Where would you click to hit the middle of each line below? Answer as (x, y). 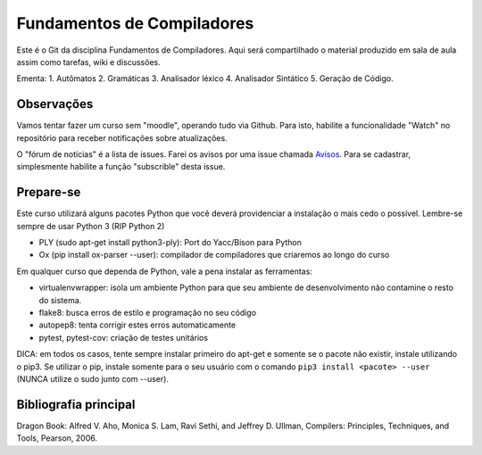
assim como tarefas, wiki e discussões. (88, 62)
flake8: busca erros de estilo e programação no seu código (148, 313)
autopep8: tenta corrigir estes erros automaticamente (137, 325)
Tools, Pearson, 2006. (57, 438)
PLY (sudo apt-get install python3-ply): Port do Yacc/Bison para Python (170, 243)
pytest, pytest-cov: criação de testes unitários (124, 337)
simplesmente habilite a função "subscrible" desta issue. (121, 167)
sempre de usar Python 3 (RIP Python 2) (91, 226)
